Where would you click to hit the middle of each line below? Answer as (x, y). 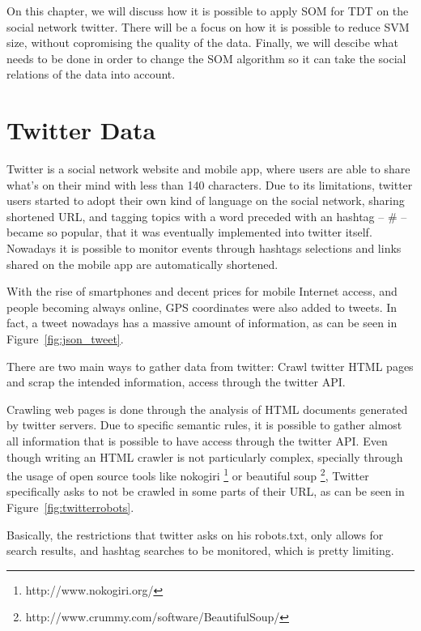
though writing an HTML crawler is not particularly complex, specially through (205, 456)
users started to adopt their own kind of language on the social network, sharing (206, 200)
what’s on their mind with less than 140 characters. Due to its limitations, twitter (210, 184)
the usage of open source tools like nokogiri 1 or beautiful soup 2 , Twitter (188, 474)
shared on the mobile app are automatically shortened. (142, 264)
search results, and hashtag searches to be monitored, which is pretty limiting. (200, 550)
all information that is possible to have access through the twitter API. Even (197, 441)
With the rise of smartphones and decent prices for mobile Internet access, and (202, 291)
